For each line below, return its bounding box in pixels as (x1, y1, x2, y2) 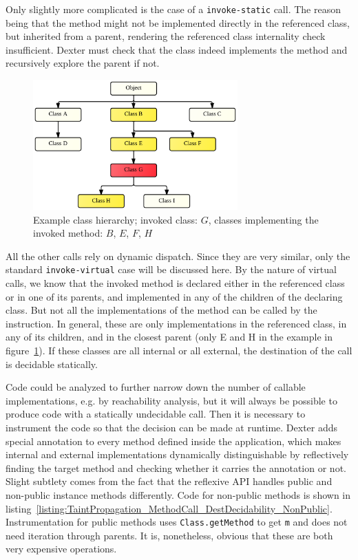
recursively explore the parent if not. (6, 56, 160, 70)
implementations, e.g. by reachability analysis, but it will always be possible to (6, 393, 337, 407)
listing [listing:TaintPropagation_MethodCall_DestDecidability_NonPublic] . (6, 501, 333, 515)
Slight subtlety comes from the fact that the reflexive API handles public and (6, 474, 333, 488)
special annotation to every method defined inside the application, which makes (6, 433, 341, 448)
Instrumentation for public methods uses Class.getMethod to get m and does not (6, 515, 348, 529)
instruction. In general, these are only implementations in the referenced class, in (6, 316, 347, 330)
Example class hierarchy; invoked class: (33, 212, 198, 226)
